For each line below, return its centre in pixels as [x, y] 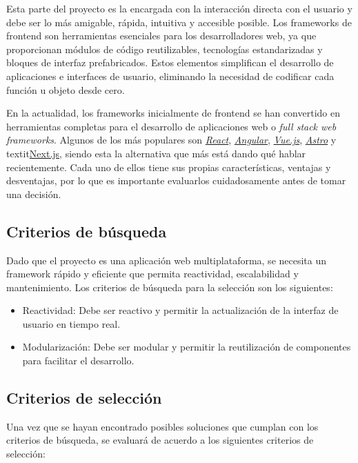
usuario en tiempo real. [71, 323]
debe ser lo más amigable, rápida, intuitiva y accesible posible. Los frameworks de [179, 22]
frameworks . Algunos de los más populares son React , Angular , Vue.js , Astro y [171, 140]
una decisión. [34, 194]
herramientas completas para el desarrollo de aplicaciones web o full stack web [171, 126]
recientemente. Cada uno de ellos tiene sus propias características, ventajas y [169, 167]
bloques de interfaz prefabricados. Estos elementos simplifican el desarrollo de [170, 62]
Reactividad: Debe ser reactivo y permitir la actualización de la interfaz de [180, 310]
